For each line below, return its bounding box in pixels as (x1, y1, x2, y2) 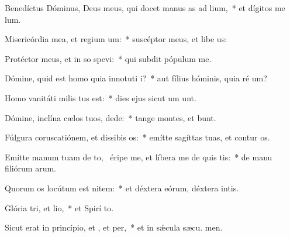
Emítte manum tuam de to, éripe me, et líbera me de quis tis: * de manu (5, 150, 272, 163)
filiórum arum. (5, 162, 56, 174)
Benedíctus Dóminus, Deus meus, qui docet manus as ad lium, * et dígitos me (5, 2, 285, 13)
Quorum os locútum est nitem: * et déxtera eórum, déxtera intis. (5, 181, 239, 194)
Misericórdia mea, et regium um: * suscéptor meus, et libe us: (5, 33, 227, 45)
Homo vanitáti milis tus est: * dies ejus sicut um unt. (5, 91, 196, 104)
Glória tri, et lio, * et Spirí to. (5, 201, 114, 214)
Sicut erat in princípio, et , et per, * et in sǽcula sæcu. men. (5, 221, 223, 233)
